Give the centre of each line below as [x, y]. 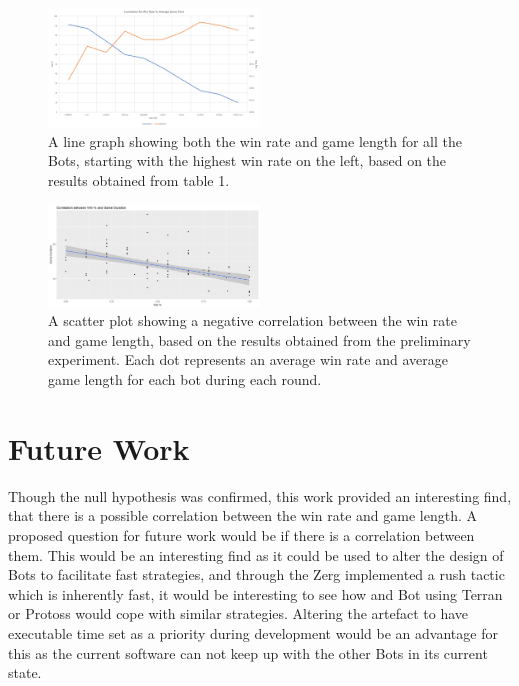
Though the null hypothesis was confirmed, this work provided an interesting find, [260, 495]
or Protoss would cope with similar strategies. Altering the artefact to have [238, 613]
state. [25, 672]
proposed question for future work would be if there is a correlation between [241, 534]
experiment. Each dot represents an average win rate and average [248, 359]
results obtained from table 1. [139, 180]
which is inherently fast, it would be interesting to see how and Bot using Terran [255, 593]
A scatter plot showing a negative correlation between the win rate [252, 320]
